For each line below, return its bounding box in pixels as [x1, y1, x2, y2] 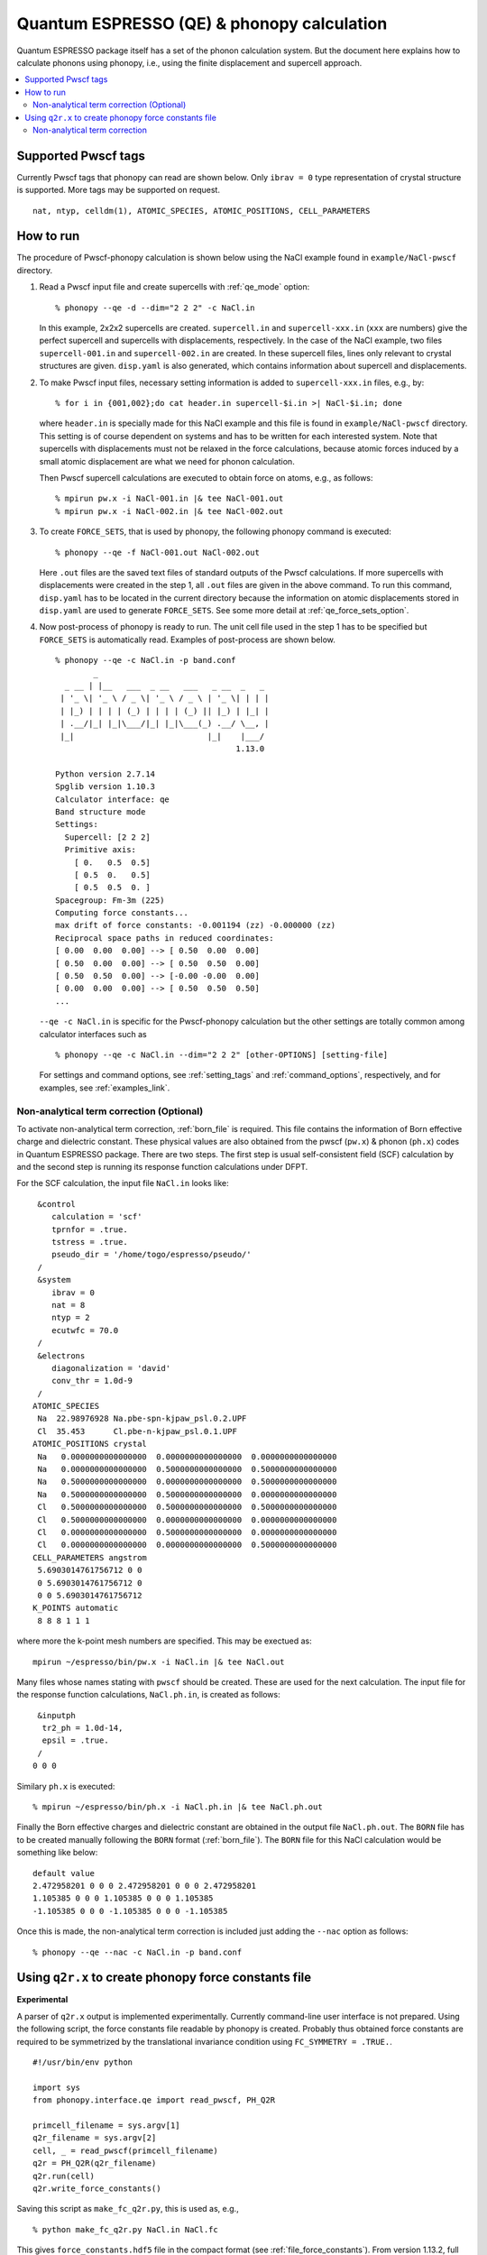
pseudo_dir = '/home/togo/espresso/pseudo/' [51, 1249, 252, 1260]
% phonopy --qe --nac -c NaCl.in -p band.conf [32, 1947, 243, 1957]
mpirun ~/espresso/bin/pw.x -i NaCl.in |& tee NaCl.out [32, 1656, 285, 1667]
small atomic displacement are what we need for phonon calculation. [39, 456, 295, 466]
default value [32, 1868, 95, 1878]
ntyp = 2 [51, 1312, 90, 1323]
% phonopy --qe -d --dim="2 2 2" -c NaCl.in [55, 302, 256, 313]
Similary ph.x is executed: [16, 1781, 115, 1791]
